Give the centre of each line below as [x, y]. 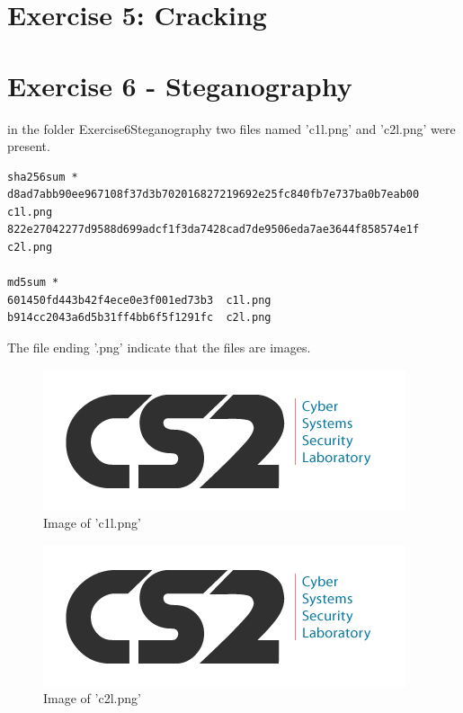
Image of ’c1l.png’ [92, 523]
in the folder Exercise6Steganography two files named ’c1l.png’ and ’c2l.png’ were [231, 128]
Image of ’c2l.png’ [92, 698]
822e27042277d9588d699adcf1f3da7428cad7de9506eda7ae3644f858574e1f [214, 230]
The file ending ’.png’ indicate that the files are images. [159, 348]
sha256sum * [43, 177]
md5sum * [33, 283]
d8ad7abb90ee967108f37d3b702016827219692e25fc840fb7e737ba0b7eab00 [214, 195]
